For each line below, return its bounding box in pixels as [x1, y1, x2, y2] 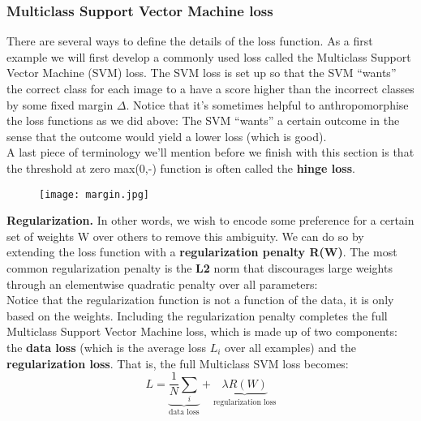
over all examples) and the [225, 338, 356, 355]
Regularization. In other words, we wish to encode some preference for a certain [6, 212, 415, 229]
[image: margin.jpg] [39, 188, 150, 200]
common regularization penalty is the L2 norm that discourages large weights [6, 260, 393, 276]
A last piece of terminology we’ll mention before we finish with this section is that [6, 144, 415, 161]
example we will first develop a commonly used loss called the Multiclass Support [6, 48, 411, 65]
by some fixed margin [6, 96, 114, 113]
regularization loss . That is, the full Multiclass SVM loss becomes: [6, 354, 349, 372]
